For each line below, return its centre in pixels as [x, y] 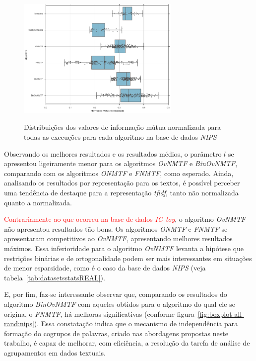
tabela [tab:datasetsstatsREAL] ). [55, 277]
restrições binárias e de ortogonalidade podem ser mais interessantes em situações [128, 258]
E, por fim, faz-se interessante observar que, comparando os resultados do [116, 294]
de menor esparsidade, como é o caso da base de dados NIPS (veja [105, 268]
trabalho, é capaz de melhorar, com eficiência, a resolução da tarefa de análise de [127, 343]
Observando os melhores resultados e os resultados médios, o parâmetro [113, 153]
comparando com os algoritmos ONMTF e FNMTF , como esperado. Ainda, [119, 173]
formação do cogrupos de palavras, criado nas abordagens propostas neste [116, 333]
